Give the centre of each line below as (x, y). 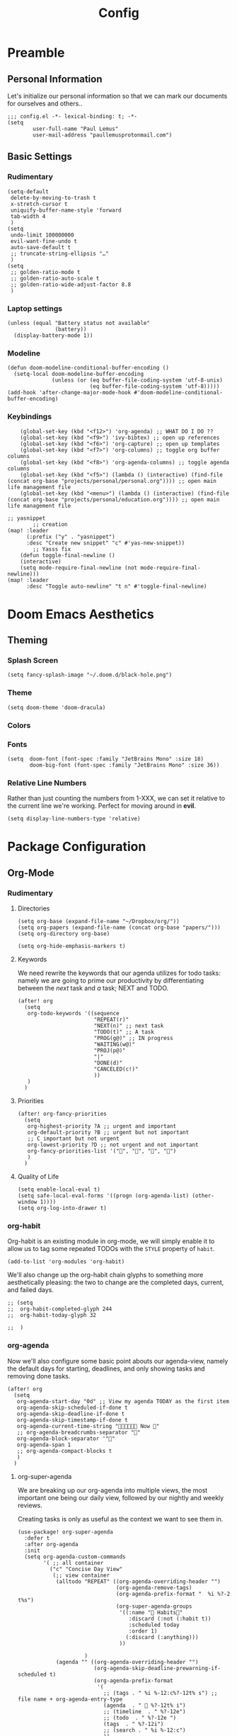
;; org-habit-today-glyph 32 (52, 1315)
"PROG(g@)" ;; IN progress (133, 1039)
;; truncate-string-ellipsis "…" (60, 253)
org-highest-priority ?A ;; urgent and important (102, 1126)
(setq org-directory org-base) (64, 934)
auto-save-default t (41, 247)
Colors (19, 725)
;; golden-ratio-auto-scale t (55, 278)
